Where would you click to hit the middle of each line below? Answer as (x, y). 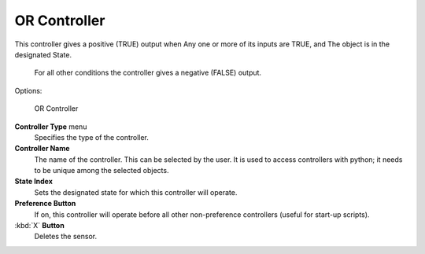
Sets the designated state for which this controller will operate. (136, 192)
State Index (33, 182)
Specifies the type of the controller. (92, 137)
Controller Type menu (51, 127)
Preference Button (45, 204)
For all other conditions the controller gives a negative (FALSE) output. (148, 73)
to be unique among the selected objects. (102, 171)
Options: (28, 90)
